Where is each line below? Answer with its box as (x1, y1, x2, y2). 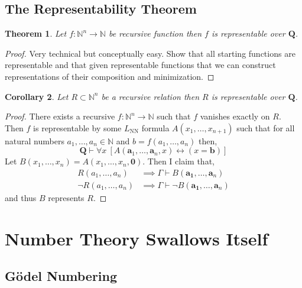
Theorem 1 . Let (5, 27, 67, 40)
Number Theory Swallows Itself (5, 226, 268, 250)
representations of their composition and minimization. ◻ (5, 70, 215, 82)
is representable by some (33, 121, 122, 134)
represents (48, 192, 85, 204)
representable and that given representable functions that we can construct (5, 59, 276, 71)
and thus (5, 192, 37, 204)
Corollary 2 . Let (5, 90, 69, 102)
